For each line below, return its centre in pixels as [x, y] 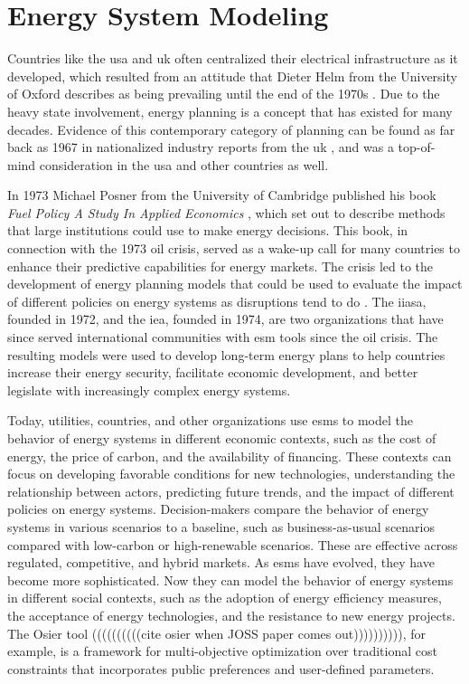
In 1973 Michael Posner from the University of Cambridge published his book [222, 195]
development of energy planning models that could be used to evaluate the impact [235, 284]
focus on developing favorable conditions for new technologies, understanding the [231, 474]
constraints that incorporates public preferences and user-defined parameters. [221, 668]
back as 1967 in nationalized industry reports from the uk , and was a [201, 147]
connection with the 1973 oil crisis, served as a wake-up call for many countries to [234, 248]
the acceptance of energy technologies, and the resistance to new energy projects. [231, 615]
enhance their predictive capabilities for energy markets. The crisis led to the [220, 266]
